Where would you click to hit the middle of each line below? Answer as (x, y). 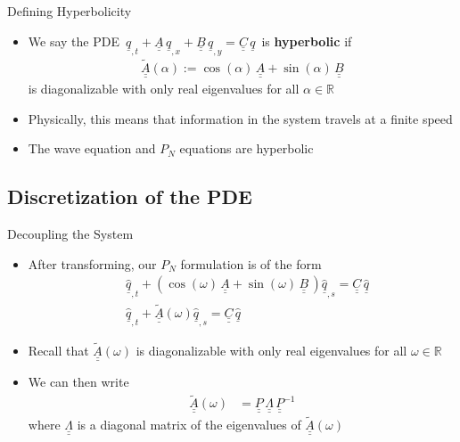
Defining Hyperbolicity (70, 11)
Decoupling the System (70, 234)
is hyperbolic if (307, 41)
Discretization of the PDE (130, 196)
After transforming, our (92, 263)
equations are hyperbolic (246, 148)
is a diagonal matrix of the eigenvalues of (189, 424)
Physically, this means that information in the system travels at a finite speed (240, 118)
